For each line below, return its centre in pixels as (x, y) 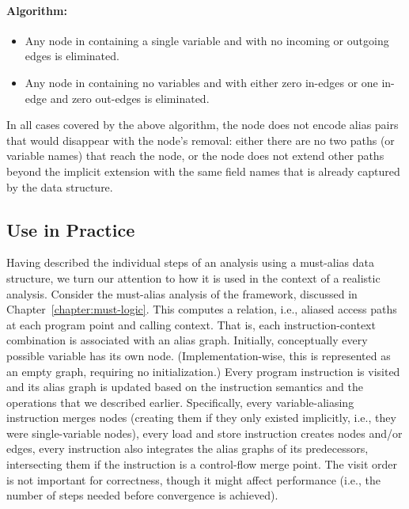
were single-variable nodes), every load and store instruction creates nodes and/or (204, 433)
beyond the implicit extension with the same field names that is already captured (203, 171)
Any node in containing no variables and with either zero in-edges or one (201, 82)
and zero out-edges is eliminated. (130, 98)
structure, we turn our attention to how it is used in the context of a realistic (193, 277)
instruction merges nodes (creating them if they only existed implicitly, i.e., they (201, 418)
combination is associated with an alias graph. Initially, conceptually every (187, 340)
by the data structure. (60, 186)
